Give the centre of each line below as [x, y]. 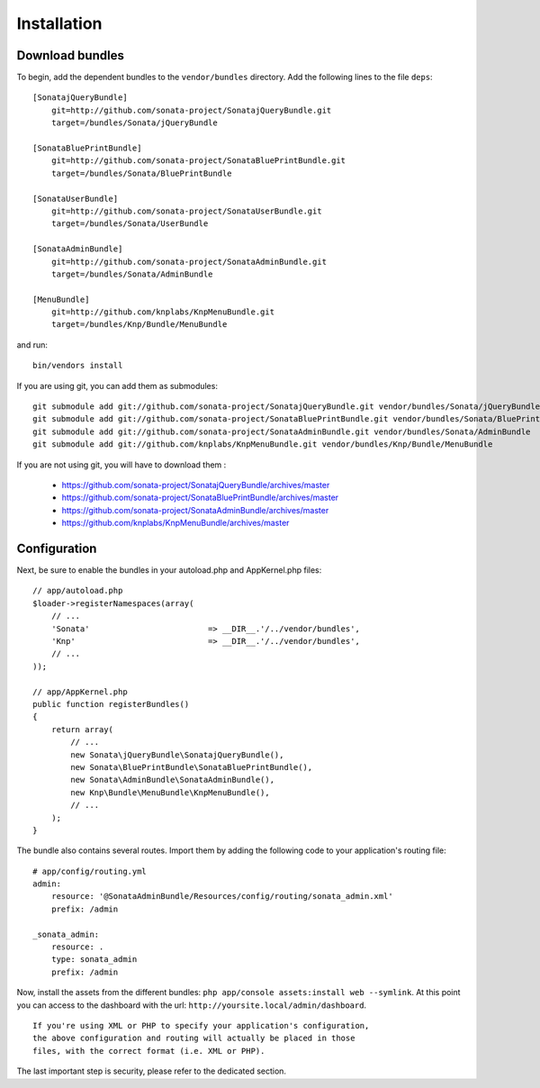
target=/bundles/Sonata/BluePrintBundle [142, 173]
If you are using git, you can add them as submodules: [117, 385]
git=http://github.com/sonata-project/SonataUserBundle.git [187, 211]
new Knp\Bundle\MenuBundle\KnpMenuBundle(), [170, 792]
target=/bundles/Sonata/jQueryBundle [134, 123]
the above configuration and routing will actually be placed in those [194, 1038]
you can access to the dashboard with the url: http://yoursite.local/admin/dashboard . [192, 1005]
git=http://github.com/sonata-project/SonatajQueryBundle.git [191, 110]
